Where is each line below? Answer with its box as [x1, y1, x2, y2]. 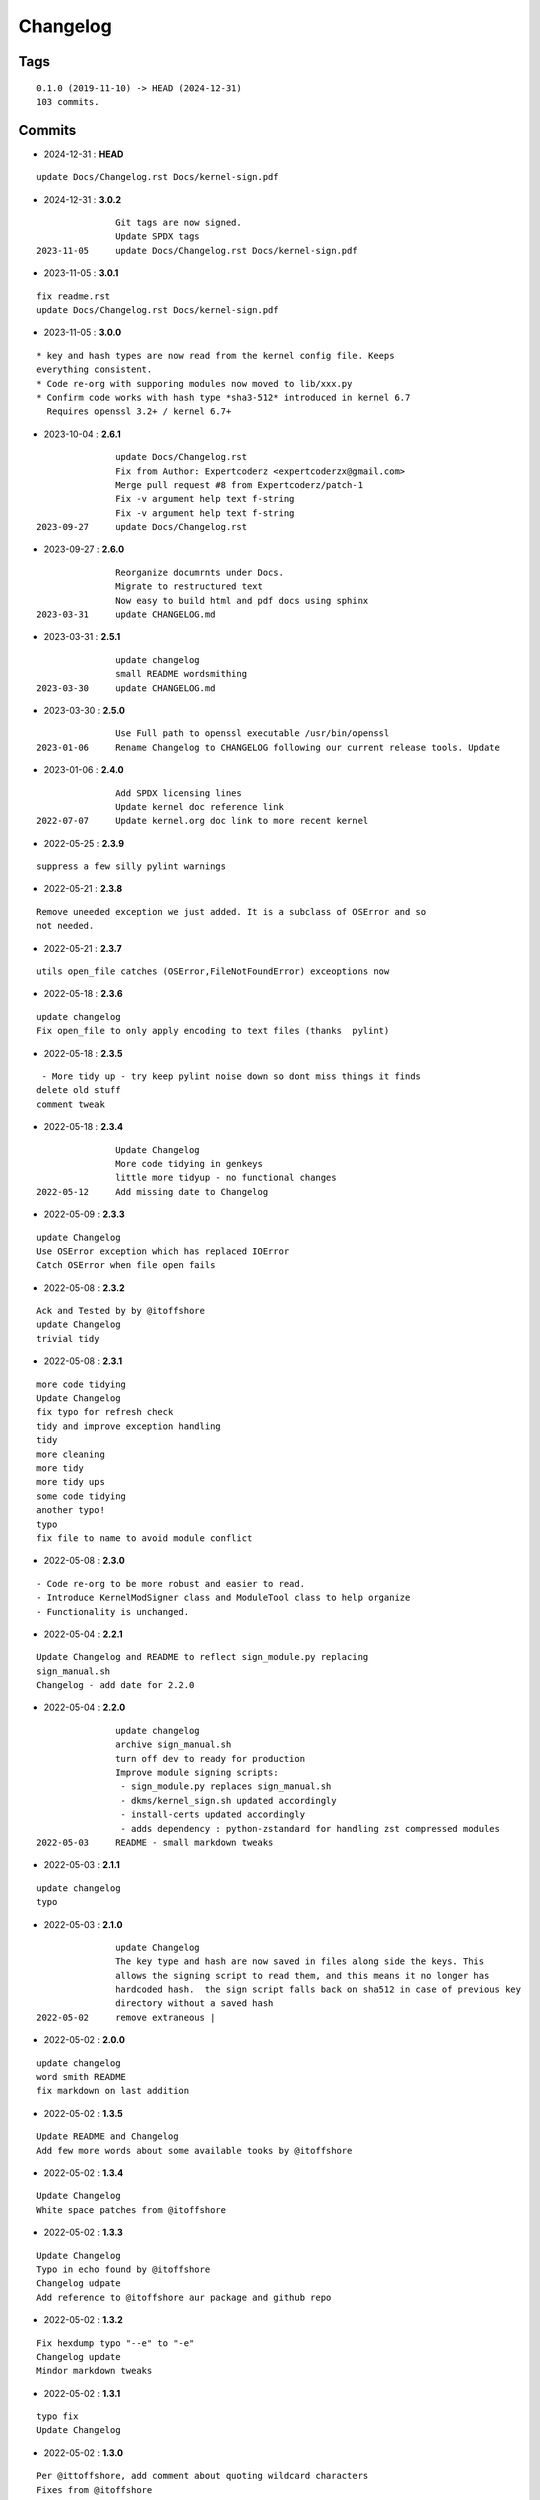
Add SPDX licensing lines [115, 787, 242, 799]
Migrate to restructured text [115, 581, 264, 592]
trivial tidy [36, 1333, 100, 1344]
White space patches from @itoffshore [36, 2204, 227, 2215]
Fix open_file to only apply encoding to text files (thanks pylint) [36, 1025, 390, 1037]
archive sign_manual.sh [115, 1739, 232, 1750]
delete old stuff [36, 1085, 121, 1096]
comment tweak [36, 1098, 105, 1110]
